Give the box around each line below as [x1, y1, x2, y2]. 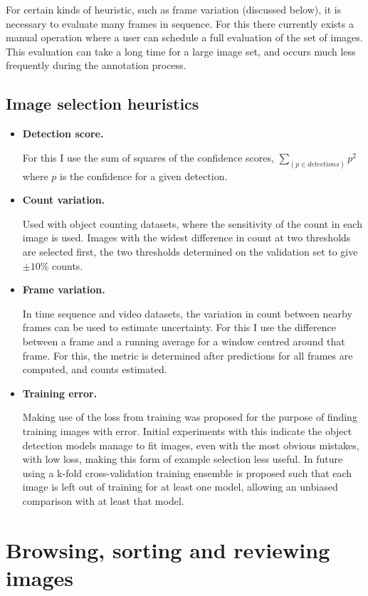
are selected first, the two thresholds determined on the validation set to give [22, 244, 358, 258]
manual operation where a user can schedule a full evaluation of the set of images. [6, 30, 363, 45]
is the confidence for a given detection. [59, 168, 228, 183]
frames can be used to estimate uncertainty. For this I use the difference [22, 320, 336, 335]
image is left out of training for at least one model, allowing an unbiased [22, 479, 338, 494]
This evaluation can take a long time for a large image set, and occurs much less [6, 43, 356, 58]
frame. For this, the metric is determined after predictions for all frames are [22, 347, 353, 362]
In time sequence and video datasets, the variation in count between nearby [22, 305, 352, 320]
